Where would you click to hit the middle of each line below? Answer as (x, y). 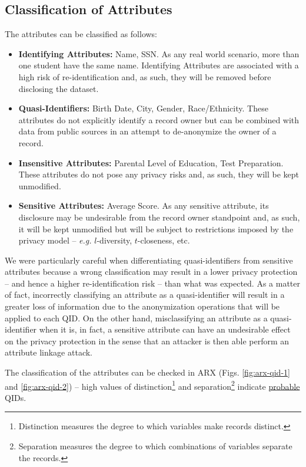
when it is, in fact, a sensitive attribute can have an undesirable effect (165, 329)
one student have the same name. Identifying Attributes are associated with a (159, 65)
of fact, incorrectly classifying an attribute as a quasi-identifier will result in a (145, 295)
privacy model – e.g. (55, 240)
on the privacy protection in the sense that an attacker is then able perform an (147, 341)
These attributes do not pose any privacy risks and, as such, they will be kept (159, 174)
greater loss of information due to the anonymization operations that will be (142, 306)
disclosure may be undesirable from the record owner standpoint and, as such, (159, 217)
